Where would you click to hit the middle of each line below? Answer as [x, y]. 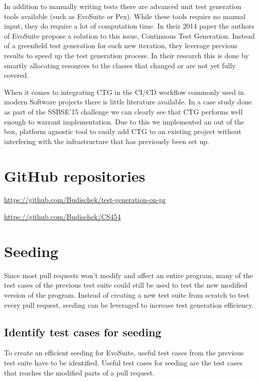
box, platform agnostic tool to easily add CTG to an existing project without [123, 131]
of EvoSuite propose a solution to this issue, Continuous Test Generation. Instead [129, 35]
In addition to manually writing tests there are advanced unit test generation [123, 6]
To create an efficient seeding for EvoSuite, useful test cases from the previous [124, 353]
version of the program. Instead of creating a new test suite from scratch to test [127, 294]
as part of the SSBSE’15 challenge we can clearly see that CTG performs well [123, 111]
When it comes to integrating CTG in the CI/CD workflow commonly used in [124, 92]
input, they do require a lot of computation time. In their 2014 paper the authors [129, 26]
